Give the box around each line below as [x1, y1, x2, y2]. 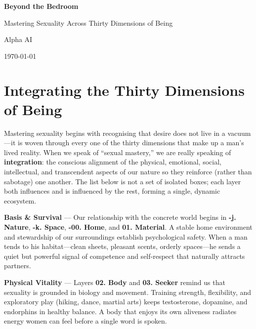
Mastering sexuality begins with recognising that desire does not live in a [4, 127, 225, 138]
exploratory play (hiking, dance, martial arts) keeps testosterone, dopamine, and [4, 296, 248, 307]
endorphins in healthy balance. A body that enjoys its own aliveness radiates [4, 306, 237, 316]
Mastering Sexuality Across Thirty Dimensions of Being [4, 17, 173, 28]
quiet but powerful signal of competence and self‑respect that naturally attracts [4, 250, 245, 261]
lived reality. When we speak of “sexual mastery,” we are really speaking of [4, 147, 231, 157]
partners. [4, 260, 31, 271]
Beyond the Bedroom [4, 1, 79, 11]
